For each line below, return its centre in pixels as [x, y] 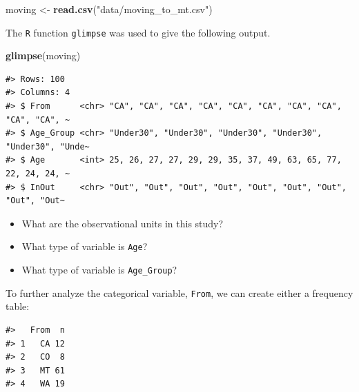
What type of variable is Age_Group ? [99, 270]
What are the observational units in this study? [123, 223]
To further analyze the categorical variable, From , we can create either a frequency [179, 292]
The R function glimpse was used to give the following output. [138, 32]
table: [18, 306]
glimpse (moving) [43, 55]
